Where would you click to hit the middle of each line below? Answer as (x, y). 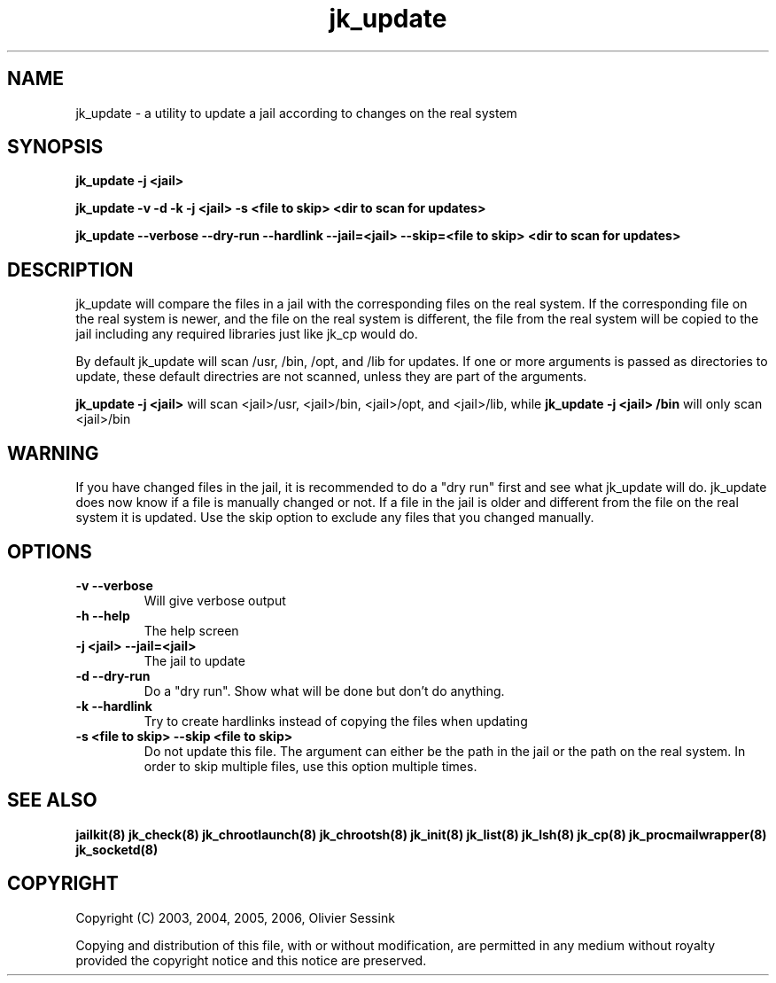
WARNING (53, 453)
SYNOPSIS (55, 147)
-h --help (103, 615)
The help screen (191, 630)
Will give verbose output (215, 600)
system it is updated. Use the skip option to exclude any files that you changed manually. (335, 518)
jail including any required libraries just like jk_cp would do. (247, 334)
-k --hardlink (114, 706)
